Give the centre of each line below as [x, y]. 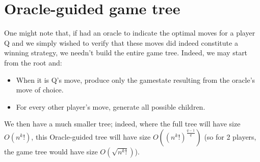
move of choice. [40, 90]
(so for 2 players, [230, 136]
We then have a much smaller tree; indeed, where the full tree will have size [122, 124]
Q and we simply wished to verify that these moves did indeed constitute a [121, 42]
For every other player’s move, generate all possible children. [111, 106]
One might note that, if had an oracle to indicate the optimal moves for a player [130, 33]
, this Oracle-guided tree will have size [91, 136]
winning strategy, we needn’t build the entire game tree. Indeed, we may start [126, 53]
